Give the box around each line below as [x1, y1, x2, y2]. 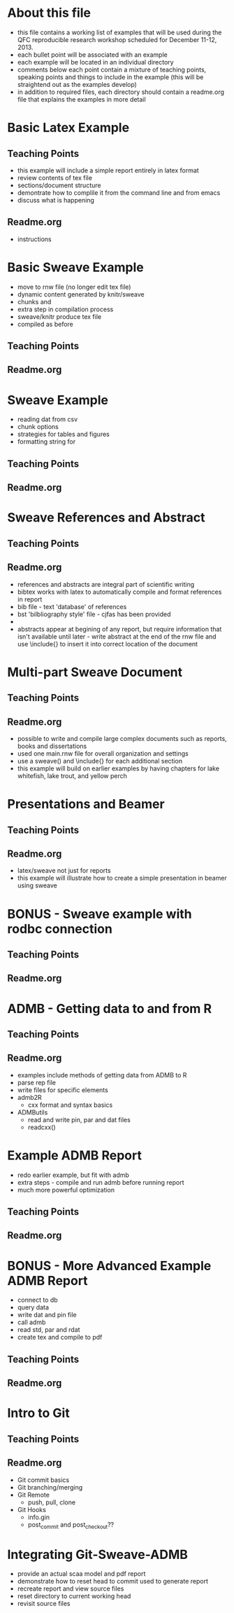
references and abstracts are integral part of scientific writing [17, 580, 195, 588]
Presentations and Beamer [7, 796, 166, 812]
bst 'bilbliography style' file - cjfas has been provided [17, 610, 171, 618]
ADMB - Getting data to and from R [7, 1000, 212, 1016]
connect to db [17, 1295, 58, 1305]
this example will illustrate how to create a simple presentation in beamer [17, 874, 227, 883]
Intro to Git [7, 1406, 70, 1421]
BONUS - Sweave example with [7, 906, 192, 922]
